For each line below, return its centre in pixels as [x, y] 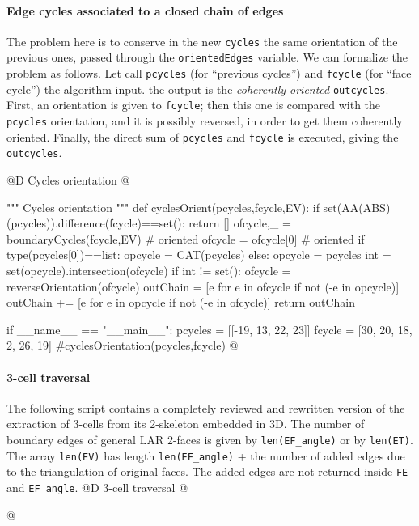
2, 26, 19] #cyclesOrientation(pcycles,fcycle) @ [123, 345]
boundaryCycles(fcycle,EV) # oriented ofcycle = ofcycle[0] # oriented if [186, 238]
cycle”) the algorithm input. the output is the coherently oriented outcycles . [198, 89]
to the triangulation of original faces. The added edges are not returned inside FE [207, 471]
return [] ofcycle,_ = [240, 223]
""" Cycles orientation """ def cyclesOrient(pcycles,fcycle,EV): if [163, 207]
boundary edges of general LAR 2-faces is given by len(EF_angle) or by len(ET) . [210, 439]
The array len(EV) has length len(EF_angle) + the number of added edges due [206, 455]
